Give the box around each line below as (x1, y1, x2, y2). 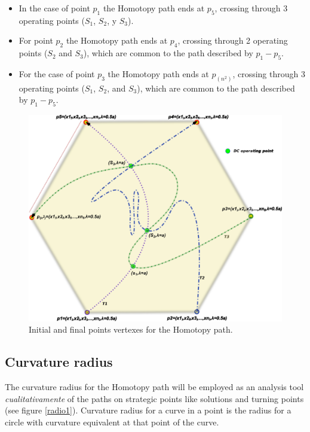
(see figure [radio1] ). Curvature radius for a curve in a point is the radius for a (5, 404, 291, 416)
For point (19, 34, 53, 47)
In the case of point (19, 2, 90, 14)
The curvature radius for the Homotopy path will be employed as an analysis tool (5, 381, 304, 393)
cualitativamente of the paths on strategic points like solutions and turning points (5, 392, 304, 404)
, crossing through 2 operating (177, 34, 288, 47)
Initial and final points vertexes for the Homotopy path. (29, 323, 233, 336)
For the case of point (19, 67, 95, 80)
